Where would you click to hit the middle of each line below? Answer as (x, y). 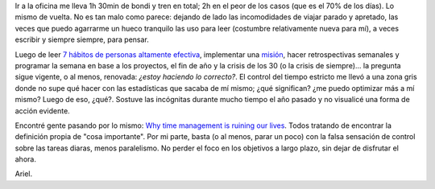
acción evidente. (42, 111)
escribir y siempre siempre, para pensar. (82, 39)
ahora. (25, 159)
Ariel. (24, 174)
